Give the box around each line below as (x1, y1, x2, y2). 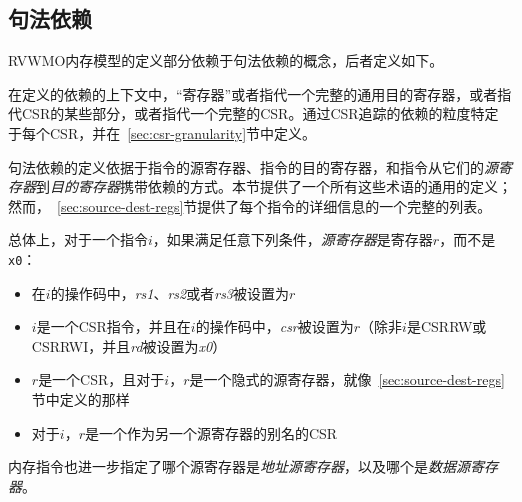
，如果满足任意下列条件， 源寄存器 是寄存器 (152, 229, 433, 250)
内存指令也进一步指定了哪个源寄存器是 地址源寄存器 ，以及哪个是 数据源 (8, 456, 470, 477)
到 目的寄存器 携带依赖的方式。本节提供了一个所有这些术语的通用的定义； (36, 176, 512, 197)
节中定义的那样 (31, 388, 130, 409)
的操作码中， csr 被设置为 (195, 316, 354, 337)
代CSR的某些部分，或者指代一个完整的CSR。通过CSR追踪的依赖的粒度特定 (8, 103, 499, 124)
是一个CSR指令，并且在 (36, 316, 191, 337)
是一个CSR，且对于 (38, 369, 165, 390)
